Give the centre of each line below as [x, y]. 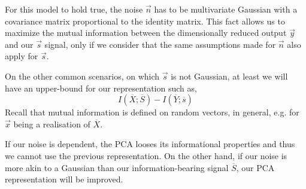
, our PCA [255, 167]
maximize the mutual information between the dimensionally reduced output [146, 33]
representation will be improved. [64, 179]
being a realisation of [52, 124]
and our [19, 44]
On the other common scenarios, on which [82, 76]
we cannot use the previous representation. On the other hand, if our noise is [146, 155]
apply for [22, 56]
